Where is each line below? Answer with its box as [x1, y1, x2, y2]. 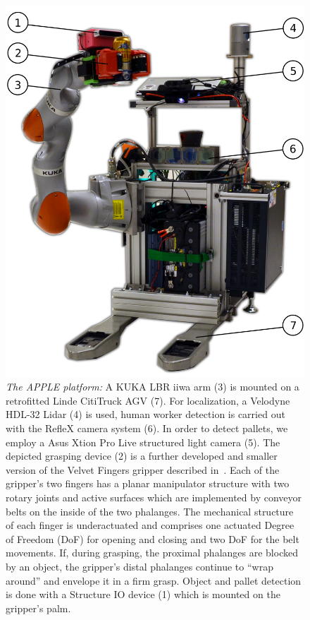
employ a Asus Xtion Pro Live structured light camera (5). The [6, 434, 280, 449]
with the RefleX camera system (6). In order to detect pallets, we [6, 421, 288, 435]
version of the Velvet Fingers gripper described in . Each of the [6, 462, 280, 477]
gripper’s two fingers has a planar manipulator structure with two [6, 476, 290, 491]
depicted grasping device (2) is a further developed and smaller [6, 448, 278, 463]
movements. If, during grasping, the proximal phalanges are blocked [6, 545, 298, 560]
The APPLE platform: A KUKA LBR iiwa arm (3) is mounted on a [6, 379, 299, 394]
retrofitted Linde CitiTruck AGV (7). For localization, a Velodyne [6, 393, 290, 407]
